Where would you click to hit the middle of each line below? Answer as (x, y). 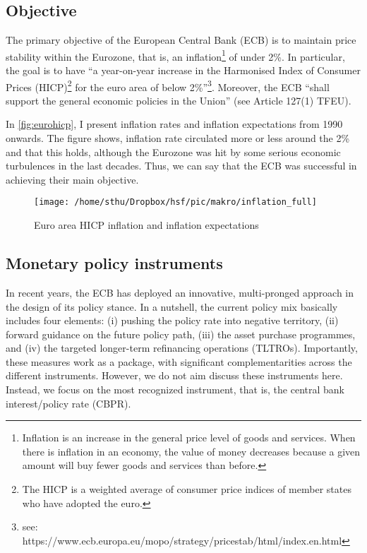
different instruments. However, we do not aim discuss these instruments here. (174, 375)
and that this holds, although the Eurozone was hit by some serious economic (173, 151)
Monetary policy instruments (114, 263)
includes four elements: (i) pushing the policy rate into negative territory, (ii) (172, 320)
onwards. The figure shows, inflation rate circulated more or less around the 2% (178, 138)
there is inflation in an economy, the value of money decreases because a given (191, 451)
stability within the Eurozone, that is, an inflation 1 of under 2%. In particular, (175, 55)
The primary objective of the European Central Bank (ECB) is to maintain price (181, 40)
